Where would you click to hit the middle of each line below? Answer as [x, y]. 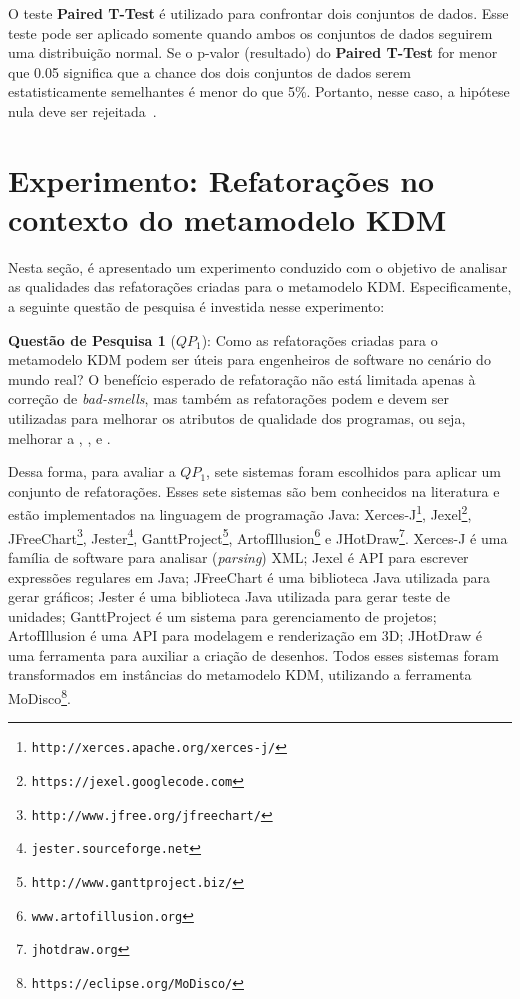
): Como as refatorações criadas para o [319, 339]
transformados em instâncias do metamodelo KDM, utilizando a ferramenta [240, 674]
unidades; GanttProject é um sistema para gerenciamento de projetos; [222, 615]
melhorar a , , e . [59, 437]
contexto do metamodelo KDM [227, 218]
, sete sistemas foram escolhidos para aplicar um [354, 471]
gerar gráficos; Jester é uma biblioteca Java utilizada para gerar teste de [229, 596]
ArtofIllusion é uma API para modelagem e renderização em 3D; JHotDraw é [245, 635]
